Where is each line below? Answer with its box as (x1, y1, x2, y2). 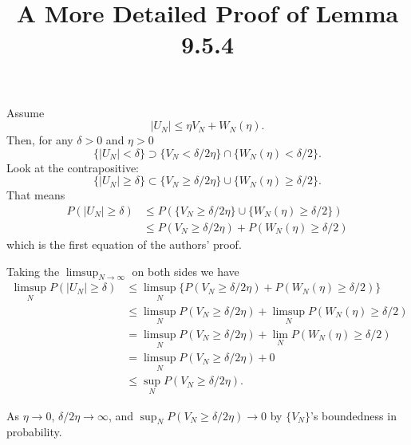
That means (6, 187, 65, 203)
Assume (6, 104, 45, 120)
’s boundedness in (310, 407, 397, 423)
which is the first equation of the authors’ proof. (6, 236, 242, 252)
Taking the (6, 262, 60, 279)
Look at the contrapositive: (6, 159, 139, 175)
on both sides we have (132, 262, 239, 279)
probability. (6, 423, 62, 440)
